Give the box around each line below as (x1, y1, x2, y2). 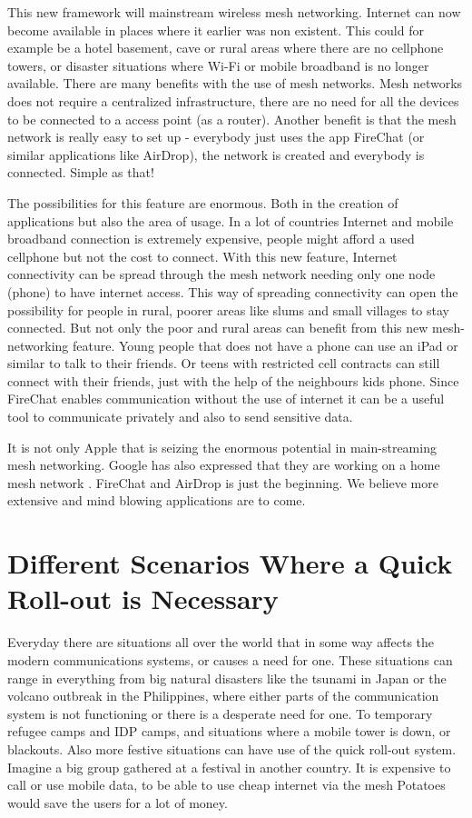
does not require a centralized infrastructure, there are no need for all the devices (7, 91, 459, 110)
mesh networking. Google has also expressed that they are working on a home (7, 455, 440, 474)
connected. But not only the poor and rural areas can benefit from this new (7, 318, 428, 337)
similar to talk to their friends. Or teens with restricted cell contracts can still (7, 354, 440, 373)
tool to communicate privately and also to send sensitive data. (7, 407, 353, 426)
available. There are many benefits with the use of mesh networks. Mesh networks (7, 74, 463, 93)
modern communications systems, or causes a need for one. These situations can (7, 650, 453, 669)
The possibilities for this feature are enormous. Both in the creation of (7, 193, 398, 212)
